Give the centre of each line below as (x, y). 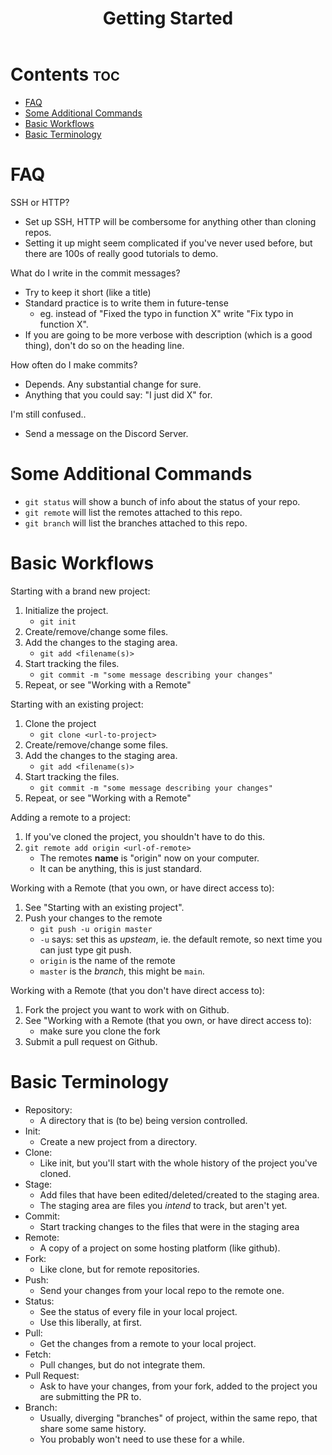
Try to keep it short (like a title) (88, 292)
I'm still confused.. (48, 414)
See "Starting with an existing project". (104, 907)
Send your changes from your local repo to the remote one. (162, 1290)
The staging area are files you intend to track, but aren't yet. (163, 1205)
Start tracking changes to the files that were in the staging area (169, 1226)
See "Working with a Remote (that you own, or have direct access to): (168, 1020)
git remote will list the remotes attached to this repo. (133, 512)
